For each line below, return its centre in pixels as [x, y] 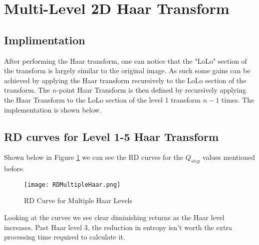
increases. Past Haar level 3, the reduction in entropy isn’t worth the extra [118, 227]
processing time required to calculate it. [65, 237]
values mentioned [229, 157]
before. [14, 169]
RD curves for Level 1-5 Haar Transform [111, 136]
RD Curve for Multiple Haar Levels [78, 200]
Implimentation [45, 40]
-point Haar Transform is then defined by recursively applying [151, 90]
